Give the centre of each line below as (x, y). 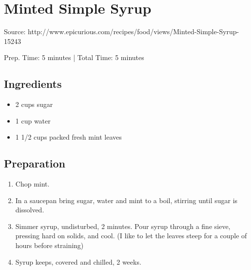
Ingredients (33, 84)
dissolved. (30, 210)
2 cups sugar (34, 104)
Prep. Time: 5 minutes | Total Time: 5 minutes (74, 57)
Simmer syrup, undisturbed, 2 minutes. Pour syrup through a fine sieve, (123, 226)
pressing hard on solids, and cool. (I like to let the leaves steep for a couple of (131, 236)
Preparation (35, 163)
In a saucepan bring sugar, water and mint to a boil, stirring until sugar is (126, 200)
